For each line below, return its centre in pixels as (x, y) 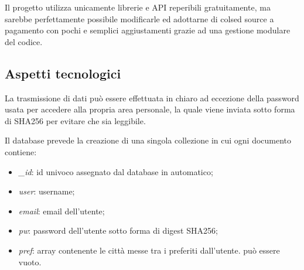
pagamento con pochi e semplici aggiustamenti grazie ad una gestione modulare (148, 30)
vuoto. (30, 262)
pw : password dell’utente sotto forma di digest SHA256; (118, 230)
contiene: (21, 151)
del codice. (24, 41)
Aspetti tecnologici (63, 73)
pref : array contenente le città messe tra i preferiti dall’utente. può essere (149, 250)
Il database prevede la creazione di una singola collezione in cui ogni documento (148, 140)
